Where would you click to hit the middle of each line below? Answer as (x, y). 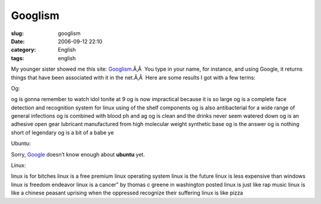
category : (23, 50)
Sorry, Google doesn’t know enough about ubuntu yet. (78, 154)
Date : (18, 41)
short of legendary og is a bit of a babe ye (62, 132)
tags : (18, 58)
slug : (17, 33)
